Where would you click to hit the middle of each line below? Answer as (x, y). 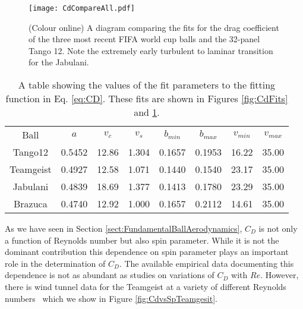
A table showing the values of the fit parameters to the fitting (147, 85)
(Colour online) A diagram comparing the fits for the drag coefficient (154, 27)
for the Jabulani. (59, 62)
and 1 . (147, 112)
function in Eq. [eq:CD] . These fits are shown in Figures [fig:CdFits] (147, 99)
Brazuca (31, 204)
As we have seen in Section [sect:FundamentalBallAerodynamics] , (124, 228)
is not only (278, 228)
